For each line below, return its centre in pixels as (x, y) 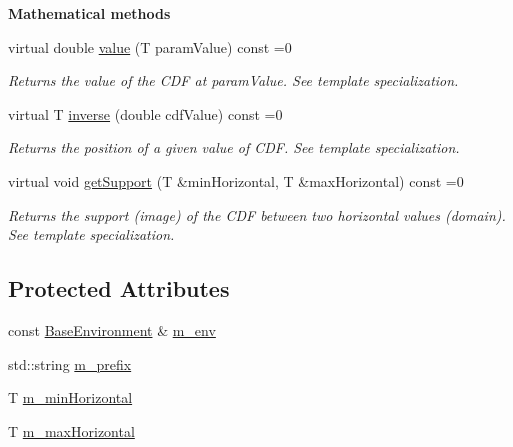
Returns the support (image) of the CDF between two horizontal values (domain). (257, 214)
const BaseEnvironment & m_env (112, 329)
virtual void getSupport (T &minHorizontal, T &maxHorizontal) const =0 (236, 180)
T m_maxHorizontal (71, 430)
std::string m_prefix (70, 363)
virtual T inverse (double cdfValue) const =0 (145, 113)
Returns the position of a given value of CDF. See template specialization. (234, 147)
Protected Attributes (119, 288)
